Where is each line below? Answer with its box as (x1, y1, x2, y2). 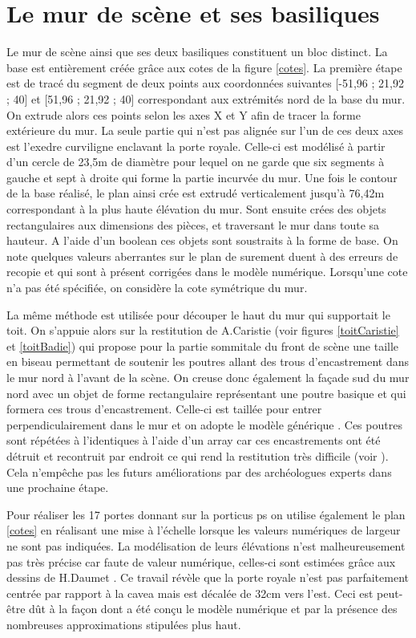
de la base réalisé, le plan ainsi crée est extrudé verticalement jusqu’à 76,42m (6, 185, 385, 201)
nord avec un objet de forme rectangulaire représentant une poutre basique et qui (6, 384, 406, 401)
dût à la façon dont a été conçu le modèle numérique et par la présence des (29, 600, 398, 617)
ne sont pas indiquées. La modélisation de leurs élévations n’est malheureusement (6, 537, 406, 554)
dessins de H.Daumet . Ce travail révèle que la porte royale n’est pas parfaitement (6, 569, 409, 586)
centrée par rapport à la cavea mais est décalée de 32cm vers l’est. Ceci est (6, 584, 374, 601)
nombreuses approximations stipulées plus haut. (6, 616, 241, 632)
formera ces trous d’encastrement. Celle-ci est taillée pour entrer (6, 400, 322, 417)
